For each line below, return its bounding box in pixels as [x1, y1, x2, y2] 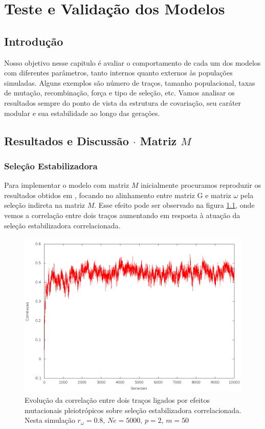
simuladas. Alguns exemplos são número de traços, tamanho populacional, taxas [4, 77, 255, 88]
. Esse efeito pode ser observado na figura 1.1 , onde [94, 200, 255, 210]
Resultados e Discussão [4, 132, 129, 148]
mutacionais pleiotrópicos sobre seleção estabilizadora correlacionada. [25, 404, 241, 415]
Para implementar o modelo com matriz [4, 180, 129, 190]
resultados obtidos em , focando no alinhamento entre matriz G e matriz [4, 189, 231, 200]
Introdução [4, 33, 63, 49]
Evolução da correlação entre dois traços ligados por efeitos [25, 395, 210, 405]
